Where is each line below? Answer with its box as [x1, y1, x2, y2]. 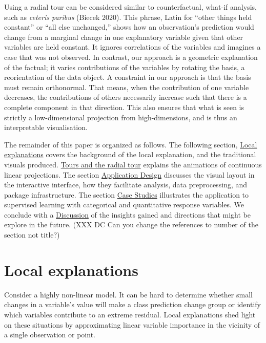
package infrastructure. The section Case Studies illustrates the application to [4, 189, 249, 200]
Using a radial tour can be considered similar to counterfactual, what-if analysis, [4, 2, 257, 12]
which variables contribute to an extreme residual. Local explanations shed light [4, 309, 256, 319]
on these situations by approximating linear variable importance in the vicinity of [4, 319, 260, 330]
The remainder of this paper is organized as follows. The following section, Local [4, 139, 257, 149]
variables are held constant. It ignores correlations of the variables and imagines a [4, 41, 261, 52]
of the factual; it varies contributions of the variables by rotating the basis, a [4, 61, 245, 72]
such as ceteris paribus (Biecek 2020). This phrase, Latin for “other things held [4, 11, 252, 22]
